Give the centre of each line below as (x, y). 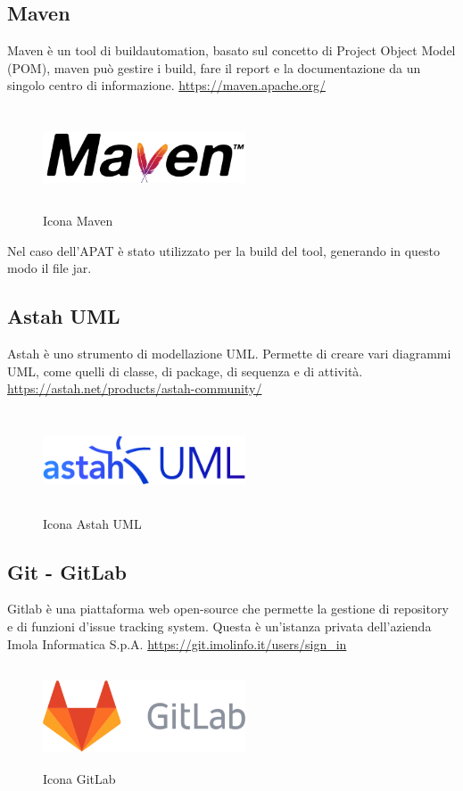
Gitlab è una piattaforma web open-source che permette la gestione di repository (228, 609)
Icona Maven (78, 220)
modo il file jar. (50, 268)
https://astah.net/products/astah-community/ (135, 388)
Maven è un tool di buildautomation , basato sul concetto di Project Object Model (231, 50)
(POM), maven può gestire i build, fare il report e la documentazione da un (214, 67)
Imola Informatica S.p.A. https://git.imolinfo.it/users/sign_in (177, 643)
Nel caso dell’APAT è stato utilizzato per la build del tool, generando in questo (224, 250)
